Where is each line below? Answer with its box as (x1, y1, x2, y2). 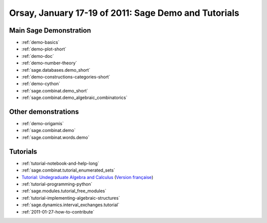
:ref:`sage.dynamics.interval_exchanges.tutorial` (21, 202, 120, 208)
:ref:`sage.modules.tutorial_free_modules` (21, 188, 106, 194)
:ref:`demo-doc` (21, 53, 54, 59)
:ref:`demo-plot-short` (21, 46, 67, 52)
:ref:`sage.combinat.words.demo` (21, 134, 89, 140)
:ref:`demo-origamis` (21, 121, 64, 127)
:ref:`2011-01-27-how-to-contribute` (21, 209, 95, 215)
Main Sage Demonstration (9, 26, 91, 35)
